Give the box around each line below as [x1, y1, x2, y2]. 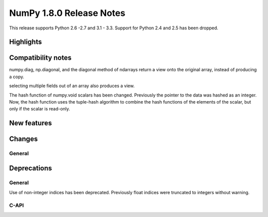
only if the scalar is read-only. [9, 106, 70, 112]
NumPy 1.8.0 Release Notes [9, 7, 126, 18]
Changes [9, 135, 38, 143]
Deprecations [9, 164, 52, 172]
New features [9, 119, 52, 127]
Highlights [9, 38, 42, 46]
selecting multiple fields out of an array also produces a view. [9, 83, 135, 89]
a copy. [9, 74, 24, 80]
